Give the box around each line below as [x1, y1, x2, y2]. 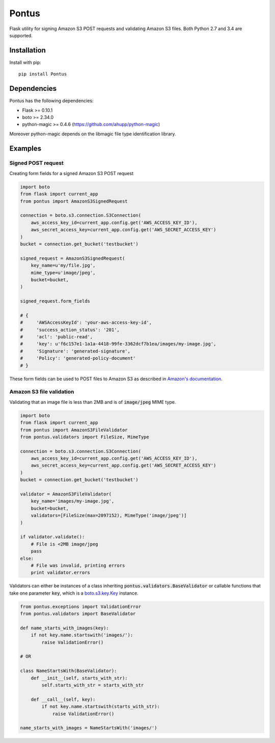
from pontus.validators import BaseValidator [20, 611, 136, 617]
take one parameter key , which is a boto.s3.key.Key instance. [9, 590, 139, 596]
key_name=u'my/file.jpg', [31, 263, 96, 268]
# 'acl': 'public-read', [20, 334, 93, 340]
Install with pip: [9, 59, 41, 65]
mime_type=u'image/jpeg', [31, 269, 96, 276]
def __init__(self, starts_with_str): [31, 675, 128, 681]
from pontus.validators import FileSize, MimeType [20, 434, 150, 440]
